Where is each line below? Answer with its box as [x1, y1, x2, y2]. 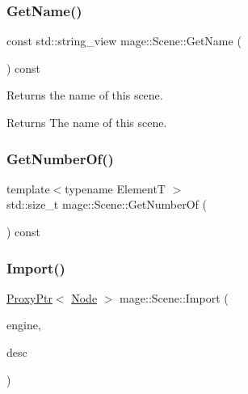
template [6, 180, 50, 197]
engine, [6, 316, 41, 333]
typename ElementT [65, 180, 166, 197]
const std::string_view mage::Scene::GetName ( [6, 32, 242, 49]
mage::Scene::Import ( [120, 289, 229, 306]
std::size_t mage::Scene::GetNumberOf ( [6, 196, 208, 213]
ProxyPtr [6, 289, 53, 306]
